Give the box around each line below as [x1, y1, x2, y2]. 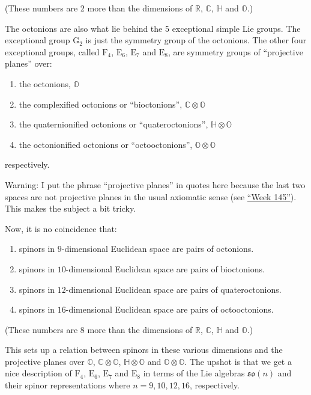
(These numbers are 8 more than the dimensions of [5, 323, 193, 335]
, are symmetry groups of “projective [168, 45, 303, 58]
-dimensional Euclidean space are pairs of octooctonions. [65, 303, 274, 316]
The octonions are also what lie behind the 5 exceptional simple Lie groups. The [5, 22, 301, 34]
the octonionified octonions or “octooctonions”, [19, 138, 193, 150]
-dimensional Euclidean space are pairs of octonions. [61, 242, 254, 255]
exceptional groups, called [5, 45, 100, 58]
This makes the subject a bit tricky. [5, 202, 136, 215]
